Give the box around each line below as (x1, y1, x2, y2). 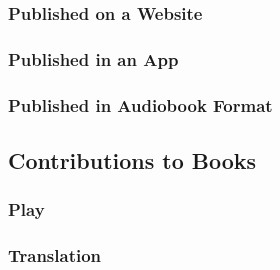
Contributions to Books (8, 144, 257, 175)
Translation (8, 243, 102, 268)
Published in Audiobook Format (8, 92, 273, 117)
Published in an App (8, 46, 179, 71)
